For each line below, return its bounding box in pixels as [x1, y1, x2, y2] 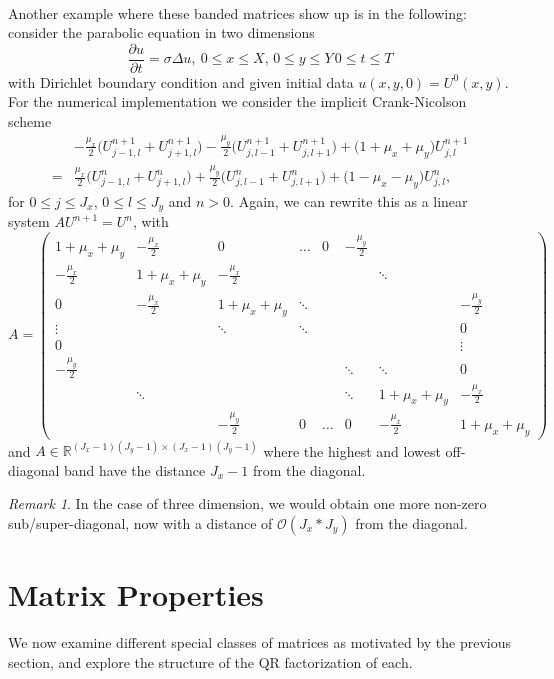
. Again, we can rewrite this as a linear [230, 190, 468, 211]
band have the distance [64, 459, 206, 480]
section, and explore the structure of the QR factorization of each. [8, 651, 413, 672]
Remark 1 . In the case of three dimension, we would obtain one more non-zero [8, 493, 487, 514]
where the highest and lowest [263, 440, 441, 461]
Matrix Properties [8, 574, 264, 615]
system [8, 211, 50, 232]
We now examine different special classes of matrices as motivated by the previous [8, 631, 512, 652]
